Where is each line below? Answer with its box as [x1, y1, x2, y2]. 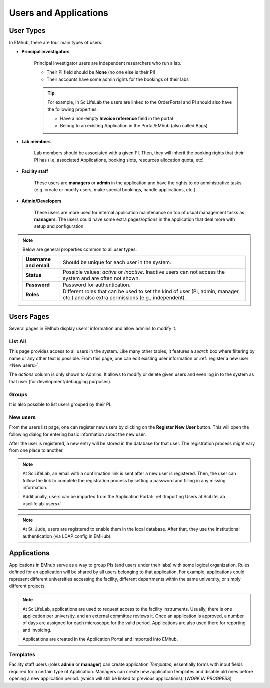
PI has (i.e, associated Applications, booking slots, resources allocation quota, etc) [34, 157, 204, 163]
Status [25, 271, 42, 278]
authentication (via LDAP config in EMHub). [22, 533, 112, 539]
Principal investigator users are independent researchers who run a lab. [34, 60, 182, 66]
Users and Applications [9, 7, 109, 18]
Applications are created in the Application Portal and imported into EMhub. [22, 636, 178, 642]
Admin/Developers [21, 198, 62, 204]
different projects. [9, 583, 46, 589]
